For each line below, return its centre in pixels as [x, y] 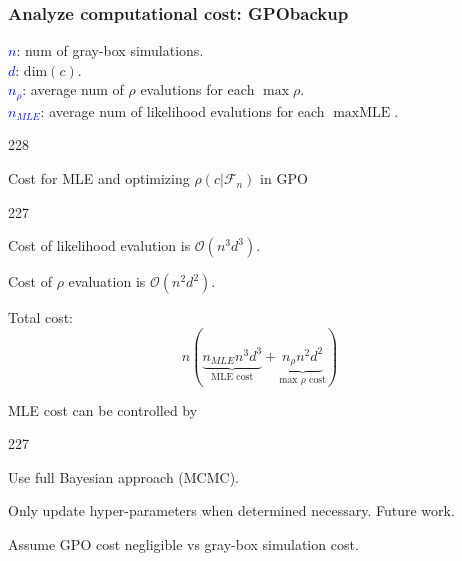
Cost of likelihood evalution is [99, 245]
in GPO [284, 178]
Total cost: [41, 317]
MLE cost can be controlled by [103, 409]
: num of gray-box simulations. [110, 50]
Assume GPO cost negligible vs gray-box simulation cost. [183, 544]
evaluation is [107, 281]
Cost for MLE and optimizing [99, 178]
